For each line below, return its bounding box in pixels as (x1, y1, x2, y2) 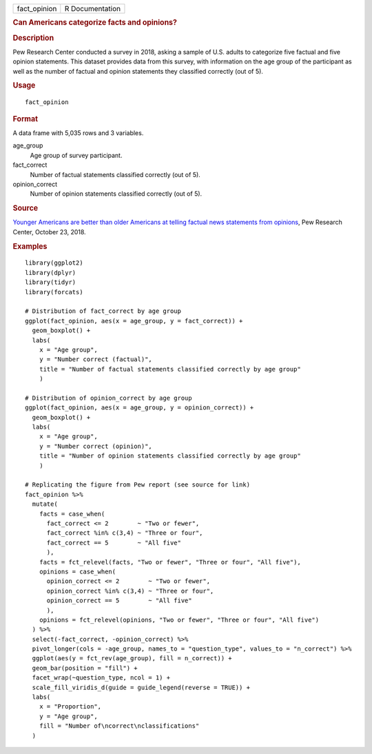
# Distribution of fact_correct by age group (25, 307, 182, 315)
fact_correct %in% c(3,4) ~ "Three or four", (46, 529, 203, 537)
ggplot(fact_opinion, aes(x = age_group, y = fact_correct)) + (25, 317, 243, 325)
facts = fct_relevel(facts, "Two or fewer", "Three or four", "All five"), (39, 558, 301, 566)
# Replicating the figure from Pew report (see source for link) (25, 481, 251, 489)
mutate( (32, 500, 58, 508)
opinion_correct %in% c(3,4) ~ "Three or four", (46, 587, 214, 595)
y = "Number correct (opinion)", (39, 442, 153, 450)
